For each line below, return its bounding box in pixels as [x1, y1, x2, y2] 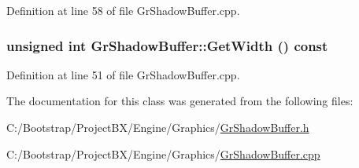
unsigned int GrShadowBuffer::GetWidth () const [6, 35, 328, 55]
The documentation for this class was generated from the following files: [6, 93, 353, 109]
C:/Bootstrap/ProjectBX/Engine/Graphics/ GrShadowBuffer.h [6, 119, 309, 135]
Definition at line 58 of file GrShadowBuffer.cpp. [6, 2, 240, 18]
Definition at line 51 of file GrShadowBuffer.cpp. [6, 66, 240, 82]
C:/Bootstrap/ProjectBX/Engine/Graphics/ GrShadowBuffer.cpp [6, 145, 320, 162]
